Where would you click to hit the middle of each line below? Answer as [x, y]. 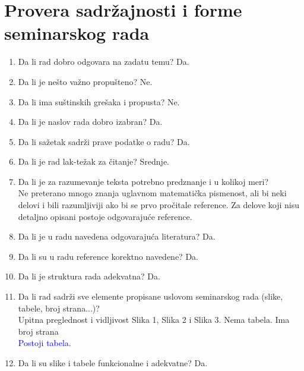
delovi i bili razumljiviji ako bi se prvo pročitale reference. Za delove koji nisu [159, 205]
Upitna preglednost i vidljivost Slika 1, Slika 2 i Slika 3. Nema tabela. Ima [154, 320]
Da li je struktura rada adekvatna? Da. [89, 276]
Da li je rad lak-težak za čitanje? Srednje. [94, 161]
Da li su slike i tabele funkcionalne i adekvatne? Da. [113, 363]
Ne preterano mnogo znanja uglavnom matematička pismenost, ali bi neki [152, 193]
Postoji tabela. [45, 343]
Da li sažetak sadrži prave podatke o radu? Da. [104, 141]
